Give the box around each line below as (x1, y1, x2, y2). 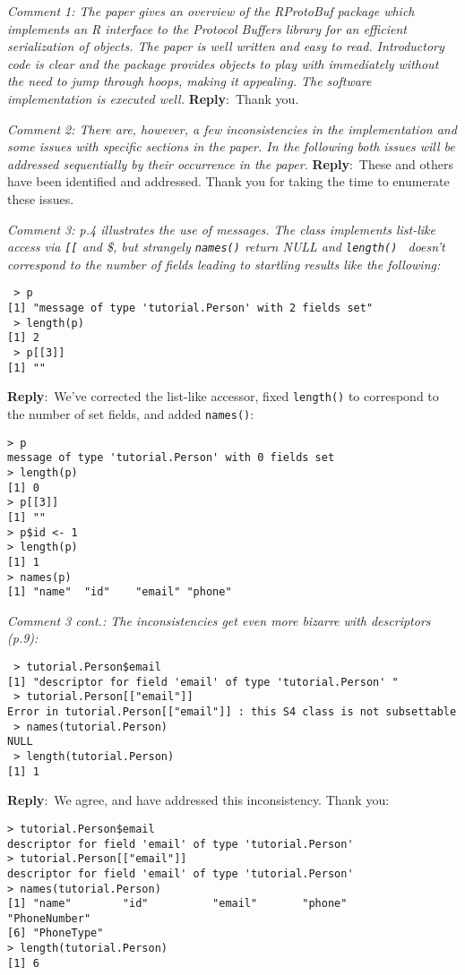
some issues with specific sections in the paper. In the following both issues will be (7, 137, 455, 156)
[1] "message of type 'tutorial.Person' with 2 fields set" (7, 302, 374, 315)
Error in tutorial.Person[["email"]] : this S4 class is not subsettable (7, 706, 457, 718)
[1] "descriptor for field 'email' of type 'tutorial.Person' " (7, 675, 399, 688)
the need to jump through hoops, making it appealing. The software (7, 72, 372, 90)
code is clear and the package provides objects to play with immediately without (7, 54, 439, 73)
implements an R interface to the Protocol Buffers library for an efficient (7, 19, 407, 38)
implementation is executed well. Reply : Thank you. (7, 89, 299, 107)
